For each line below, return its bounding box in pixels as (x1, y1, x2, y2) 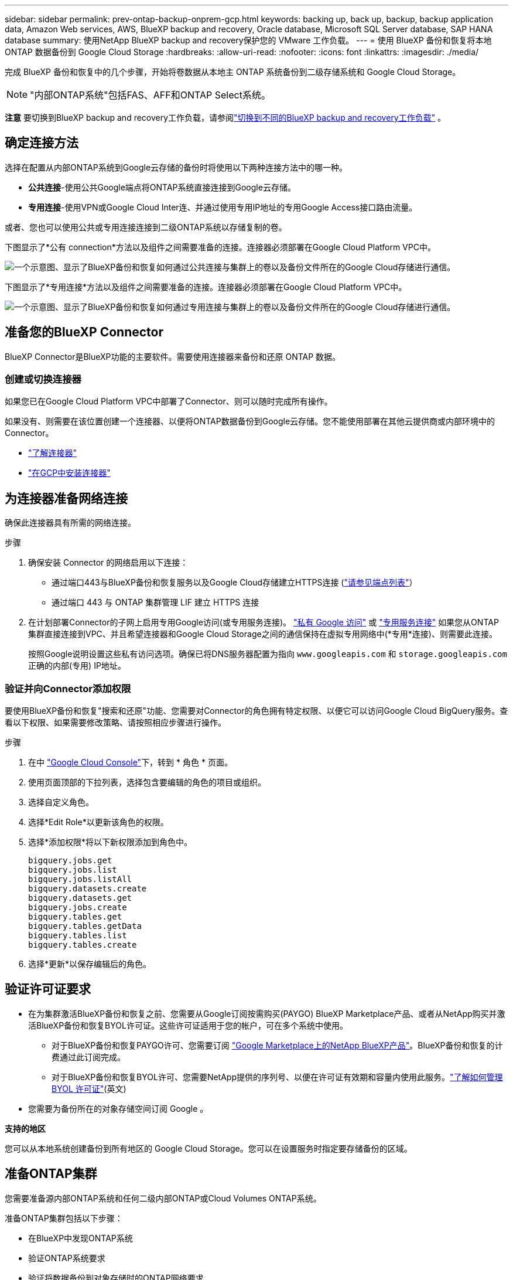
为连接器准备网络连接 (5, 491, 128, 506)
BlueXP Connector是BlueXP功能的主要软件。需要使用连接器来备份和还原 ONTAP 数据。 (5, 351, 341, 362)
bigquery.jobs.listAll (28, 874, 132, 884)
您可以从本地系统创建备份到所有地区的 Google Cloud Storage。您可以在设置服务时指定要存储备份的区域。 (5, 1143, 412, 1153)
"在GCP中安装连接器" (28, 468, 111, 478)
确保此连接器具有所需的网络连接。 (5, 518, 136, 528)
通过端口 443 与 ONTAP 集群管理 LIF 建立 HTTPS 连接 (52, 597, 259, 608)
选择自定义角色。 (28, 797, 94, 808)
